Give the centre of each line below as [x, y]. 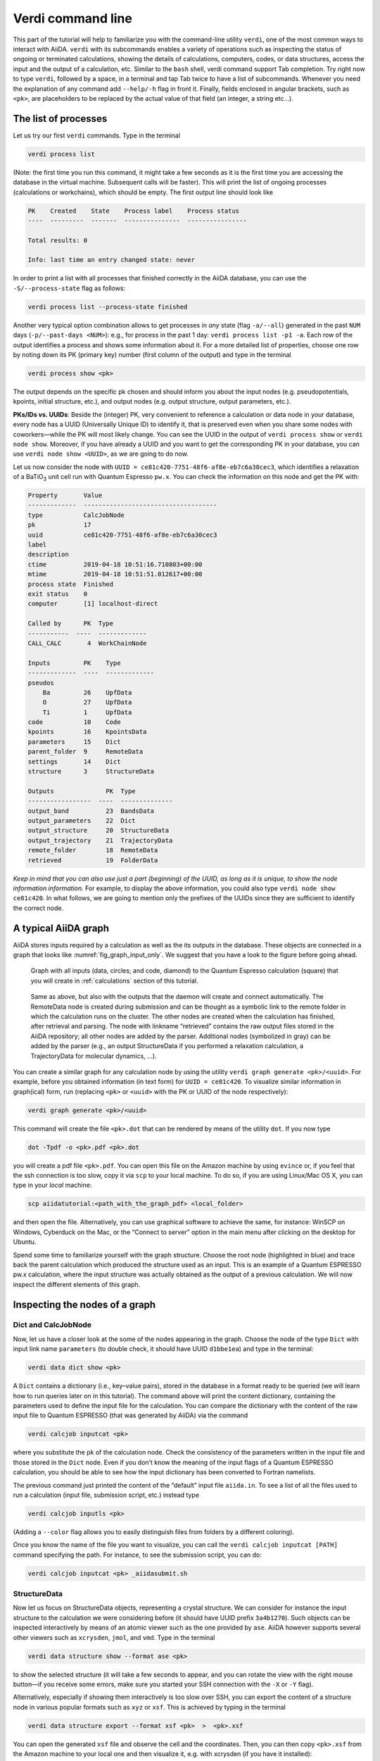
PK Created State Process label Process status [134, 211]
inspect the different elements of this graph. [77, 1284]
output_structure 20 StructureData [98, 830]
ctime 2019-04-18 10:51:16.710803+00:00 [115, 564]
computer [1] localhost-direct [93, 604]
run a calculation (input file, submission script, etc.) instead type [106, 1495]
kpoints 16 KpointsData [87, 732]
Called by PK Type [71, 624]
